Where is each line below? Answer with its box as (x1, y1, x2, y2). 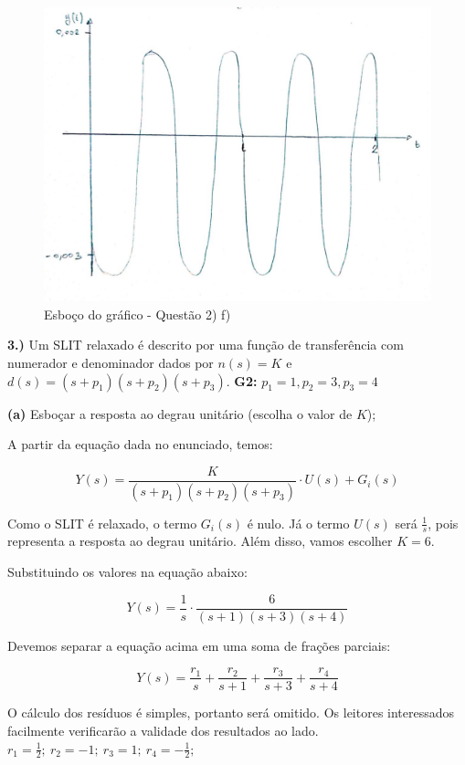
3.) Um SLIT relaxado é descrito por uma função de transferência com (7, 335, 404, 354)
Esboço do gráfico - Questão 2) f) (44, 304, 231, 323)
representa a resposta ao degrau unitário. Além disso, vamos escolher (7, 531, 393, 550)
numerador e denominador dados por (7, 352, 214, 372)
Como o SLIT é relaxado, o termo (7, 513, 197, 532)
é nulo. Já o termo (247, 513, 350, 532)
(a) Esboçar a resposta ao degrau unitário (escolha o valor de (7, 403, 353, 423)
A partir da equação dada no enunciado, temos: (7, 435, 273, 454)
